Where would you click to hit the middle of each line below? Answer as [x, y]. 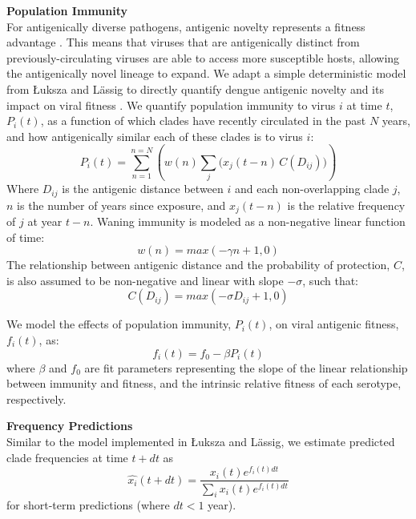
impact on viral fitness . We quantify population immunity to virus [171, 105]
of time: [26, 237]
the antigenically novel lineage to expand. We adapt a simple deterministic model [206, 73]
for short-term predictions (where [88, 505]
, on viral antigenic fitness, [334, 324]
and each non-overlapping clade [312, 189]
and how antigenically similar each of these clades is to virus [155, 136]
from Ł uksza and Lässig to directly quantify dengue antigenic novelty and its [195, 89]
